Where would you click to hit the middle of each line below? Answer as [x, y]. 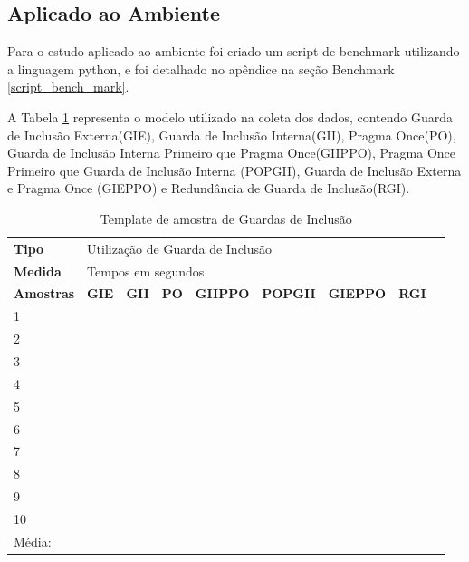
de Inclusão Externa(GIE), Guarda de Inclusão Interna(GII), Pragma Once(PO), [232, 135]
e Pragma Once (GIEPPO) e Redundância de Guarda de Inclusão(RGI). [209, 188]
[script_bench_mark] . [68, 87]
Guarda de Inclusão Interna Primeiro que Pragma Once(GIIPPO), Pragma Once [232, 153]
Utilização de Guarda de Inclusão [180, 248]
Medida [38, 271]
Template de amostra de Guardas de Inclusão [226, 218]
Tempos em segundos [146, 271]
